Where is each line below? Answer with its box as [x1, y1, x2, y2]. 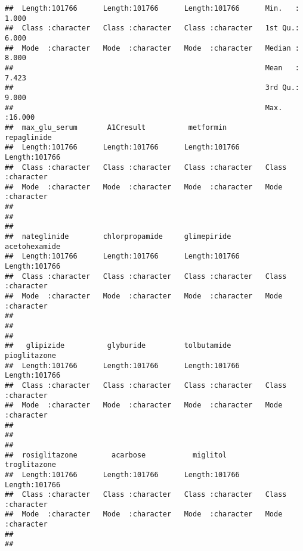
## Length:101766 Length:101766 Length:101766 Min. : [5, 4, 299, 13]
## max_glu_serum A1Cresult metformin [5, 123, 227, 132]
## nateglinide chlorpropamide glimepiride [5, 232, 231, 241]
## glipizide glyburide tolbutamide [5, 341, 231, 350]
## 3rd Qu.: [5, 83, 299, 92]
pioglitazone [5, 351, 56, 360]
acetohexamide [5, 242, 61, 251]
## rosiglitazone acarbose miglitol [5, 450, 227, 459]
